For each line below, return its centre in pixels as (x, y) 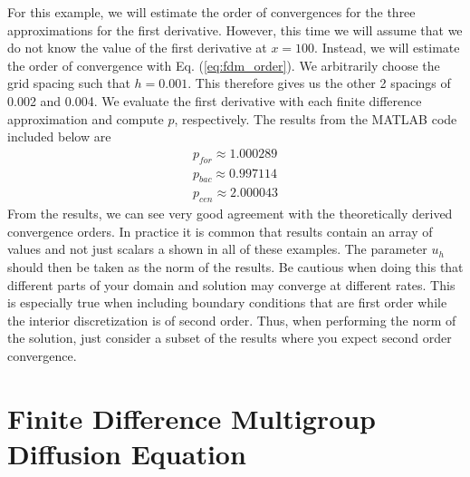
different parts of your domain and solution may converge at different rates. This (231, 284)
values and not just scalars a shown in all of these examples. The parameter (217, 249)
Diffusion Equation (127, 453)
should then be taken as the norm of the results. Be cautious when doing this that (235, 267)
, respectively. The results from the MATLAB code (316, 118)
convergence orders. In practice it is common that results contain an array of (220, 231)
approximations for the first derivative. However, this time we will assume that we (235, 29)
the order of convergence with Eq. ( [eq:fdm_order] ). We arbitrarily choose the (224, 65)
